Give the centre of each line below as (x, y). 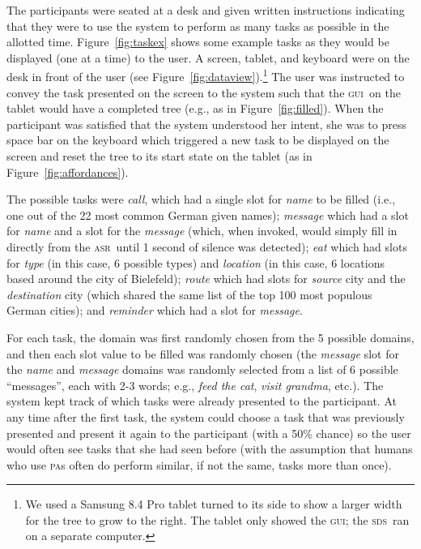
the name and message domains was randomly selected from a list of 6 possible (202, 369)
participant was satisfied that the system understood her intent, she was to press (207, 124)
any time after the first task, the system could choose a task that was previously (206, 416)
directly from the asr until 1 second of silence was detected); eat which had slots (207, 246)
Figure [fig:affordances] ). (68, 172)
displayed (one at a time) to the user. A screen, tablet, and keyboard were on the (208, 57)
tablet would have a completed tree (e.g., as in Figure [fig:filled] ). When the (195, 108)
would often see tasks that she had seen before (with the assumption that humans (210, 449)
